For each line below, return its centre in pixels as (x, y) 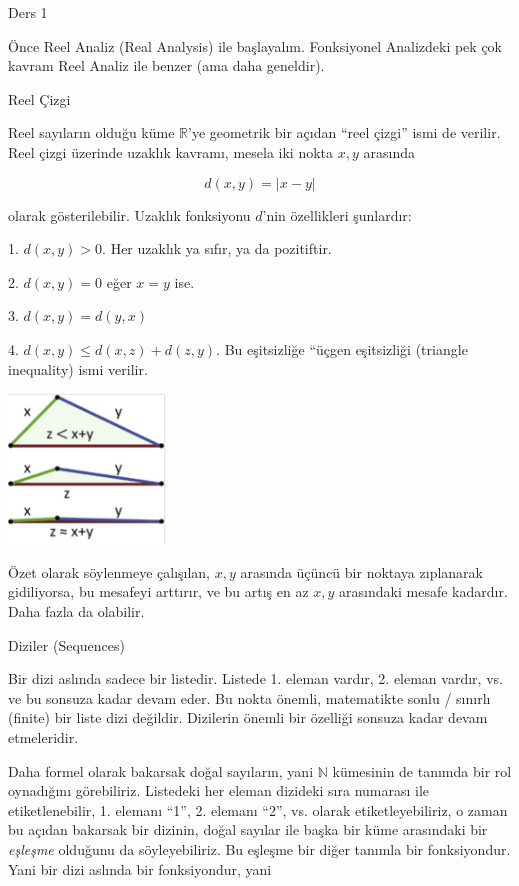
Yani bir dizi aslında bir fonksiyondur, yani (140, 868)
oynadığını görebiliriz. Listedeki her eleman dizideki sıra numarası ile (219, 790)
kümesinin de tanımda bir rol (422, 770)
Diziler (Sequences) (66, 644)
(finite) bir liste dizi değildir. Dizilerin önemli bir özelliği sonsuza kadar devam (248, 717)
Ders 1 (28, 12)
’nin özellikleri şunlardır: (337, 214)
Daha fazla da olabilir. (76, 611)
